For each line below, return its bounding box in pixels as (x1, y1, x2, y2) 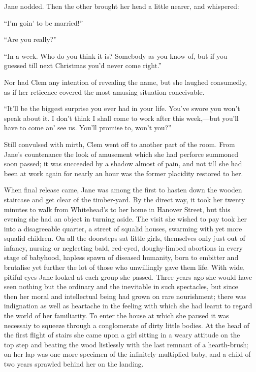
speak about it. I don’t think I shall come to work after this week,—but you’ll (4, 112, 239, 123)
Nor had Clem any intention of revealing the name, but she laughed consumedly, (4, 76, 247, 87)
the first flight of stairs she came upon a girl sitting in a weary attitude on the (4, 330, 240, 340)
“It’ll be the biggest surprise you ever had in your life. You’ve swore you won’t (4, 103, 240, 113)
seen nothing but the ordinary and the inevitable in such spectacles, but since (4, 281, 238, 292)
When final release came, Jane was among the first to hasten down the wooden (4, 185, 242, 195)
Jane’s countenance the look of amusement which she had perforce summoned (4, 149, 239, 159)
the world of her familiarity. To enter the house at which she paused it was (4, 310, 229, 321)
